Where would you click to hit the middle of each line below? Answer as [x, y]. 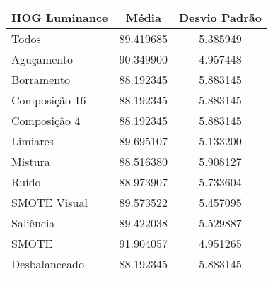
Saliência [33, 223]
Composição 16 [49, 100]
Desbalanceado [48, 264]
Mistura [31, 161]
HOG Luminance [60, 17]
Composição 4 [46, 120]
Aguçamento [42, 59]
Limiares [33, 141]
